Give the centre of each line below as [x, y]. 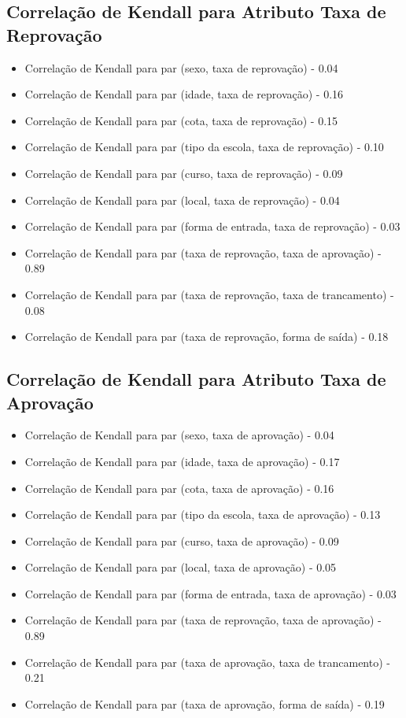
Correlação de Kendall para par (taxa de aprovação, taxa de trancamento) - [207, 662]
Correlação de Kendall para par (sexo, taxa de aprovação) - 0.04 [179, 435]
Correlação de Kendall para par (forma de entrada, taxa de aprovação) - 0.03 [210, 593]
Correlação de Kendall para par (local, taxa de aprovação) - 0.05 [181, 567]
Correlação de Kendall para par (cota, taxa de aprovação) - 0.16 [179, 488]
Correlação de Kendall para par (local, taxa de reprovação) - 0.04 [182, 200]
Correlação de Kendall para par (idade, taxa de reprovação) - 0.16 [184, 94]
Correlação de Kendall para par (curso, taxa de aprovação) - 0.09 [182, 540]
